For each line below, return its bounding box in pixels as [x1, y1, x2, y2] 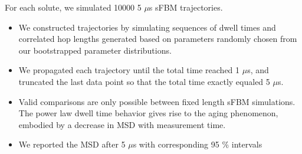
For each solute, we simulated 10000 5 [5, 1, 142, 13]
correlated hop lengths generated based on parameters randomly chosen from [18, 32, 297, 45]
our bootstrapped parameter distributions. [18, 44, 172, 56]
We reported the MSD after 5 [18, 138, 126, 150]
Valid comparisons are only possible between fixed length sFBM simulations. [18, 95, 296, 107]
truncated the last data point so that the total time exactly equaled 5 [18, 75, 270, 87]
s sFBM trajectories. [149, 1, 223, 13]
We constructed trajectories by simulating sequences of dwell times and [18, 21, 276, 33]
